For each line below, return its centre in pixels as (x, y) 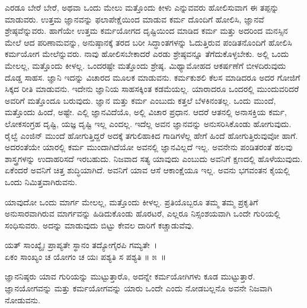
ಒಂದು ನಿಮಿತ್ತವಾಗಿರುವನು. (41, 181)
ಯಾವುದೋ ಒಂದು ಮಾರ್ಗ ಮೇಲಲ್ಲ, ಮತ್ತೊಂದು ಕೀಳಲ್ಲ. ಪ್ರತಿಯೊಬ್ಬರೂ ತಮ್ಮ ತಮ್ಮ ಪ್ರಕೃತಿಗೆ (132, 201)
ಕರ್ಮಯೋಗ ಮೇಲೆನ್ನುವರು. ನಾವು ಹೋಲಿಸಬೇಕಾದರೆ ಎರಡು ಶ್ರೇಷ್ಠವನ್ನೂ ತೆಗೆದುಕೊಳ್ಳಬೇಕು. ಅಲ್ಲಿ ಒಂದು (147, 54)
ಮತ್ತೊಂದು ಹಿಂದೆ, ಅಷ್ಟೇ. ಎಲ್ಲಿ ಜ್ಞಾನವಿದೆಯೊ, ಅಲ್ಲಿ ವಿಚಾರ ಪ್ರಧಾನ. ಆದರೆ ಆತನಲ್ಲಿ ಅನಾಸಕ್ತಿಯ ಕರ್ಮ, (146, 112)
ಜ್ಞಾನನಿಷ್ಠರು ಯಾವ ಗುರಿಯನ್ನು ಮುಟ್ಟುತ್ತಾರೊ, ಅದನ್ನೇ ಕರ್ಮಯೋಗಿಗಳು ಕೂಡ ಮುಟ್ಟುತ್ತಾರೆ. (130, 276)
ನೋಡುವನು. (23, 299)
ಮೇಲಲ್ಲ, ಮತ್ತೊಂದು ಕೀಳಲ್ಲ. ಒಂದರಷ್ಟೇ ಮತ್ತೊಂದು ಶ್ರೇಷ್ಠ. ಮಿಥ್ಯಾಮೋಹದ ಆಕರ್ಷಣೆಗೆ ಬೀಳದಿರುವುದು (145, 65)
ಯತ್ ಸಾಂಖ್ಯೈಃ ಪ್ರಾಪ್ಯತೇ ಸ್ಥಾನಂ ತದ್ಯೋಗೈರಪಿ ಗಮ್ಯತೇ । (81, 245)
